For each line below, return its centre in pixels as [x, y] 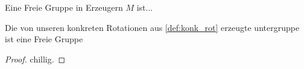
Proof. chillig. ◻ [35, 59]
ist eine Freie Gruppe [44, 39]
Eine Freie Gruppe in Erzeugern [64, 7]
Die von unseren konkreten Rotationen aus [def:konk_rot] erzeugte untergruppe [152, 27]
